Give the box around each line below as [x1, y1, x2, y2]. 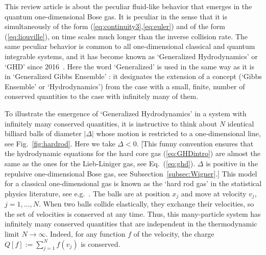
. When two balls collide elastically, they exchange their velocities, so [38, 198, 254, 209]
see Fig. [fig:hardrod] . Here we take [5, 138, 115, 148]
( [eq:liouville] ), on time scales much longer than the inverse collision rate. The [5, 31, 248, 41]
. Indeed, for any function [45, 228, 126, 239]
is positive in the [206, 158, 258, 168]
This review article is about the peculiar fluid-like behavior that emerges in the [5, 1, 252, 11]
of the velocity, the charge [133, 228, 214, 239]
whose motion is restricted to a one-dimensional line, [96, 128, 261, 139]
